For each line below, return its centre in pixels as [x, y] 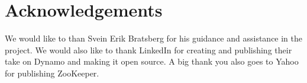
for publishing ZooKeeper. [52, 73]
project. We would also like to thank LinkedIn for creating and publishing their [148, 50]
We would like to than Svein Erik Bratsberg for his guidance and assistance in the [154, 38]
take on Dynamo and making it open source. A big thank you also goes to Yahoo [152, 61]
